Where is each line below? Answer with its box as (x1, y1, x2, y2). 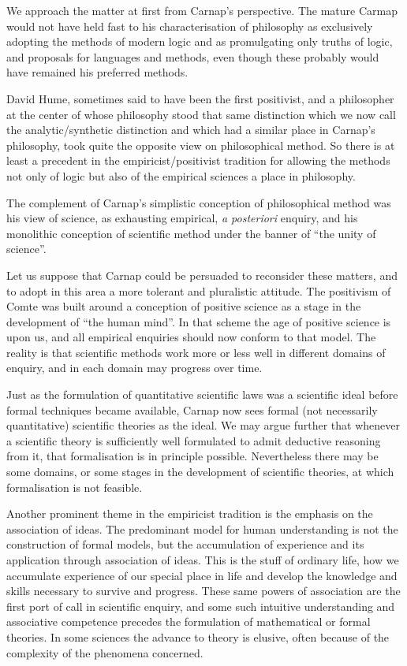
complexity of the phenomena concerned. (6, 644, 203, 660)
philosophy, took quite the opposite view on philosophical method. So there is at (6, 136, 395, 153)
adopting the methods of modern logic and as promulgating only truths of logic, (6, 33, 393, 50)
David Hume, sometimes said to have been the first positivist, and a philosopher (6, 90, 394, 106)
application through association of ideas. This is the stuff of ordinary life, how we (6, 552, 399, 567)
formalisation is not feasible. (6, 478, 143, 495)
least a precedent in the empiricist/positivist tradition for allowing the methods (6, 152, 390, 169)
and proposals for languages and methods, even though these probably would (6, 48, 379, 65)
